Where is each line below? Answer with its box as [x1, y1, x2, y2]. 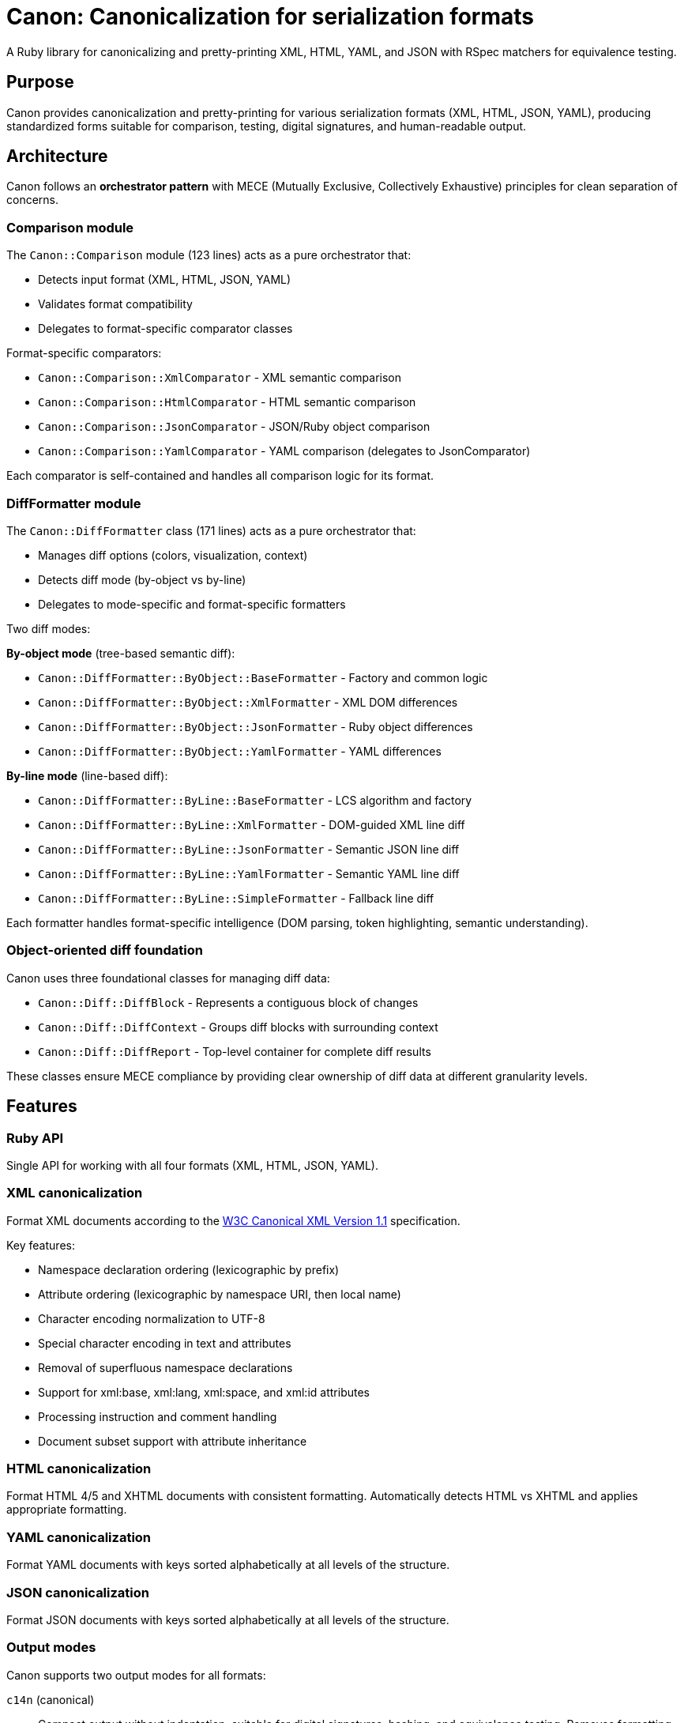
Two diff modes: [6, 621, 91, 635]
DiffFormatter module [6, 495, 141, 511]
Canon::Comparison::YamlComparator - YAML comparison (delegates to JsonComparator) [38, 444, 531, 458]
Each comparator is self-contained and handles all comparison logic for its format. [6, 469, 434, 483]
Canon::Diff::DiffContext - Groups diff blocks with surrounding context [38, 1020, 438, 1034]
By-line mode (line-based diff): [6, 768, 168, 782]
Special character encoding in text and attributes [38, 1336, 291, 1350]
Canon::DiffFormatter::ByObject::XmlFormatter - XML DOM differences [38, 695, 458, 709]
